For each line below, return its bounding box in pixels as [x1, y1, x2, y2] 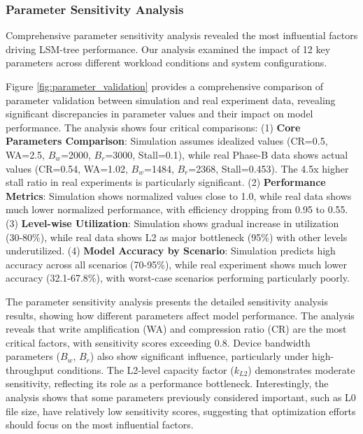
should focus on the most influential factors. [6, 417, 194, 432]
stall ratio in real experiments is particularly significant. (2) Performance [6, 175, 326, 189]
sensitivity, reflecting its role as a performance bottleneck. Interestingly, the [6, 376, 329, 391]
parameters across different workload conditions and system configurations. [6, 55, 327, 70]
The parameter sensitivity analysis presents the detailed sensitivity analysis [6, 294, 328, 308]
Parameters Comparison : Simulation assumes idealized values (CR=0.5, [6, 133, 328, 148]
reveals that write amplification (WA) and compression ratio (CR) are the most [6, 321, 347, 336]
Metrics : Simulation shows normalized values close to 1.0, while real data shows [6, 188, 352, 203]
